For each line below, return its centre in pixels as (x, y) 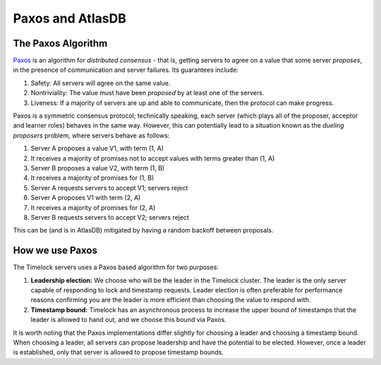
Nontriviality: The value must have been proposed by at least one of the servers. (147, 93)
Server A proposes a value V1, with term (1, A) (97, 149)
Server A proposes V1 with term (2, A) (86, 198)
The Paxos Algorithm (60, 43)
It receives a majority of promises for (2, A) (93, 207)
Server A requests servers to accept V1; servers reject (109, 187)
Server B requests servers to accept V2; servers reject (110, 217)
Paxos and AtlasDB (69, 18)
